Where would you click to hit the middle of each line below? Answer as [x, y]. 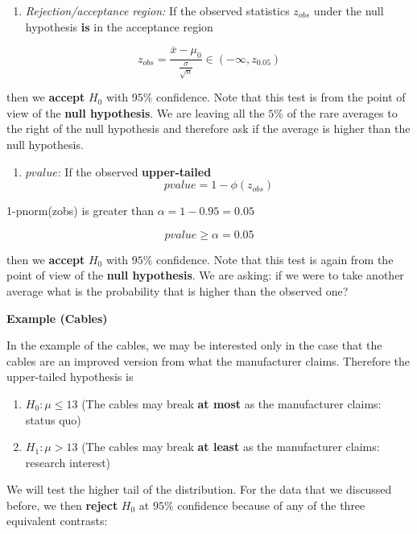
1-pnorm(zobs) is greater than [81, 211]
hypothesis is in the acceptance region [119, 26]
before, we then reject [62, 505]
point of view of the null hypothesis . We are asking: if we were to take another [205, 275]
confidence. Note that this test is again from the [275, 259]
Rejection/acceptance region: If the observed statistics [157, 10]
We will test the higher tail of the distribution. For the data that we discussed [199, 489]
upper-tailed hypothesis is [70, 377]
